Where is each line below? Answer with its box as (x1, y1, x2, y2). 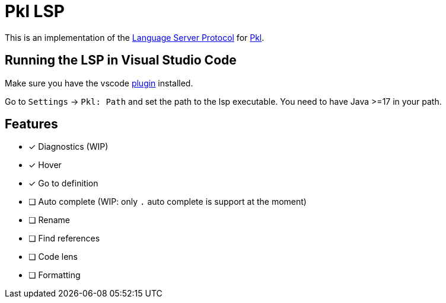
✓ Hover (28, 160, 62, 170)
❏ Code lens (28, 252, 78, 262)
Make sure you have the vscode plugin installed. (5, 78, 193, 88)
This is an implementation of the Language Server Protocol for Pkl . (5, 32, 265, 43)
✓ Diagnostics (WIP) (28, 141, 109, 152)
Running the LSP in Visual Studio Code (5, 53, 237, 68)
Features (5, 117, 58, 132)
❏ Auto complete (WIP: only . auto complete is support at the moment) (28, 196, 307, 207)
